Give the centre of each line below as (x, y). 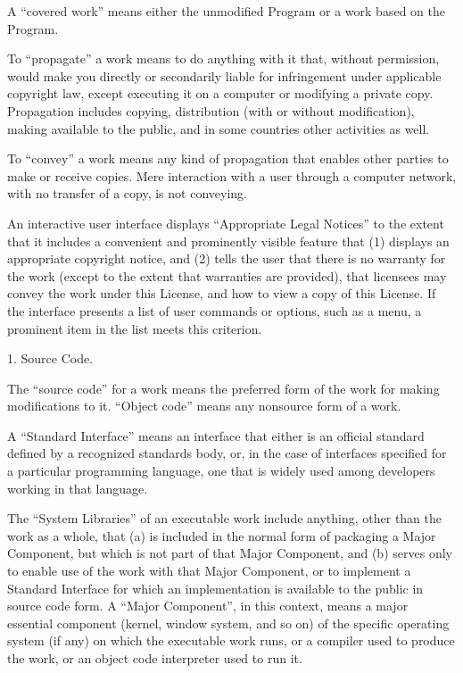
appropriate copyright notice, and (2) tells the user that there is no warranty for (227, 258)
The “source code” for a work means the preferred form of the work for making (223, 388)
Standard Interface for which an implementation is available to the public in (215, 588)
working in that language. (78, 488)
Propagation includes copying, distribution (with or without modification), (211, 110)
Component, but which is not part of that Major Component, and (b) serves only (230, 553)
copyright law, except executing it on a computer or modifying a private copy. (220, 93)
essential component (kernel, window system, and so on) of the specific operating (228, 623)
